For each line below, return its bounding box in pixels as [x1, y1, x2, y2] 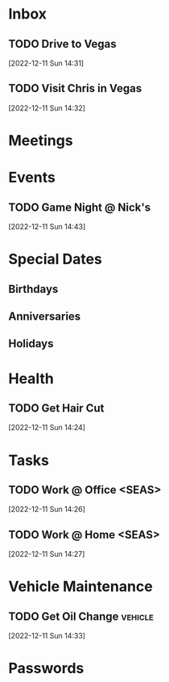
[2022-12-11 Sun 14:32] [8, 103, 86, 113]
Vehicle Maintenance [8, 578, 153, 596]
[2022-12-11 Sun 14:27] [8, 550, 85, 559]
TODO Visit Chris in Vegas [8, 82, 142, 95]
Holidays [8, 337, 54, 351]
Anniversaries [8, 309, 81, 323]
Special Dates [8, 250, 103, 269]
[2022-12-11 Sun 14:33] [8, 631, 86, 641]
